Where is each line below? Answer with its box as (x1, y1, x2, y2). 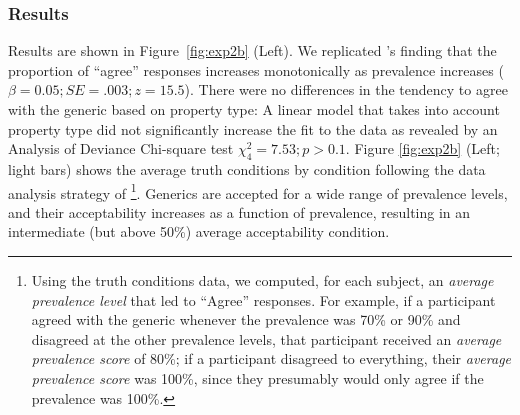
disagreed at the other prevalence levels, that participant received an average (31, 328, 502, 349)
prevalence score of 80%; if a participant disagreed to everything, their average (31, 348, 512, 369)
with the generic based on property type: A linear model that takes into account (8, 99, 500, 119)
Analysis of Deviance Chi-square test (8, 138, 234, 159)
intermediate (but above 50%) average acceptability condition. (8, 221, 390, 242)
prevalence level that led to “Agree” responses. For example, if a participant (31, 289, 496, 310)
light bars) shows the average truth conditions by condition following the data (8, 158, 486, 179)
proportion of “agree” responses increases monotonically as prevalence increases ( (8, 59, 504, 80)
